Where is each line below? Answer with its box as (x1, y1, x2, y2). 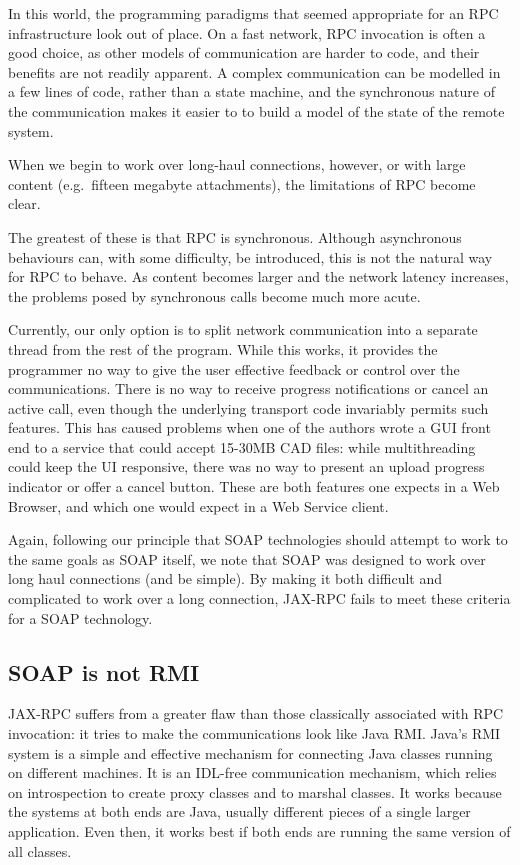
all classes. (8, 840, 72, 861)
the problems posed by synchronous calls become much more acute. (8, 285, 421, 306)
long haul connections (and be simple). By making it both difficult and (8, 568, 442, 589)
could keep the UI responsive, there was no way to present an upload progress (8, 456, 485, 477)
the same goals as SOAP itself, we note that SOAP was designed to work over (8, 548, 486, 569)
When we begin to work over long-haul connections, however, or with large (8, 154, 466, 175)
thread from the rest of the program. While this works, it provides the (8, 338, 438, 359)
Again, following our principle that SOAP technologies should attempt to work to (8, 529, 508, 550)
